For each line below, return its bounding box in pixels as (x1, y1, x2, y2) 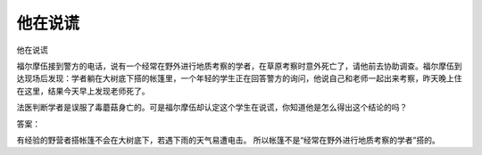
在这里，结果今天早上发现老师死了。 (16, 86, 150, 96)
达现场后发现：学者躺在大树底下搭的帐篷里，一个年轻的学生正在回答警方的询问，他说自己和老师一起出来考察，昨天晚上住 (16, 73, 462, 84)
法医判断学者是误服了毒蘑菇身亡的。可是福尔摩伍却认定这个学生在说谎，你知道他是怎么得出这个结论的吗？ (16, 102, 408, 113)
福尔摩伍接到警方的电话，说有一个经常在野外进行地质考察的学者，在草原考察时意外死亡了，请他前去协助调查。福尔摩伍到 (16, 61, 462, 71)
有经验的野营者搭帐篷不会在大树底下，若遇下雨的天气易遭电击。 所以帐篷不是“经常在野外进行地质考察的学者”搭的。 (16, 135, 441, 145)
